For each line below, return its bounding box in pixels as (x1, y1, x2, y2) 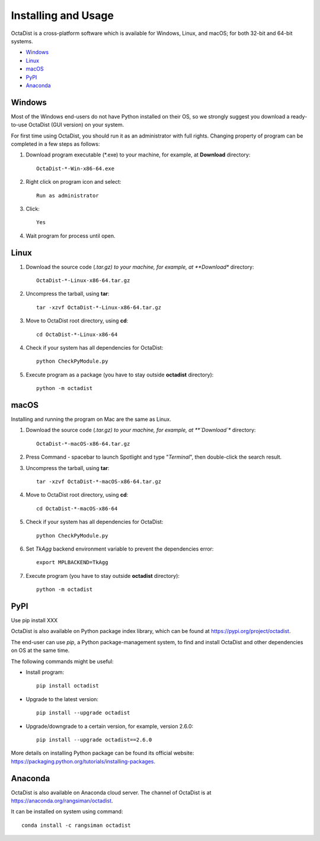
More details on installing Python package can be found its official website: (11, 750, 194, 757)
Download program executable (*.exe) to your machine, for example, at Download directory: (25, 151, 251, 158)
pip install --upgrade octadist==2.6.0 (36, 736, 152, 743)
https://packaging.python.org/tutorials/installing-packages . (11, 757, 156, 765)
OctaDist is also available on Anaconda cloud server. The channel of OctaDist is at (11, 789, 212, 796)
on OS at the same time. (11, 647, 70, 654)
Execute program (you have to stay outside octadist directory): (25, 572, 180, 579)
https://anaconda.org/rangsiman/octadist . (11, 797, 113, 804)
